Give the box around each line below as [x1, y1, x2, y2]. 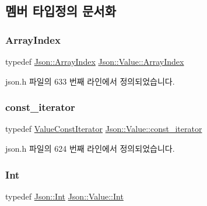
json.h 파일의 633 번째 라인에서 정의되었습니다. [5, 75, 175, 87]
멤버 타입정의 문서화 [5, 2, 116, 20]
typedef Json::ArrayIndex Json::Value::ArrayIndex [5, 55, 184, 67]
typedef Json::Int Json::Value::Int [5, 190, 124, 202]
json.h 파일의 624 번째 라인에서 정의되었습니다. [5, 142, 175, 154]
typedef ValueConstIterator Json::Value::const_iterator [5, 123, 202, 135]
